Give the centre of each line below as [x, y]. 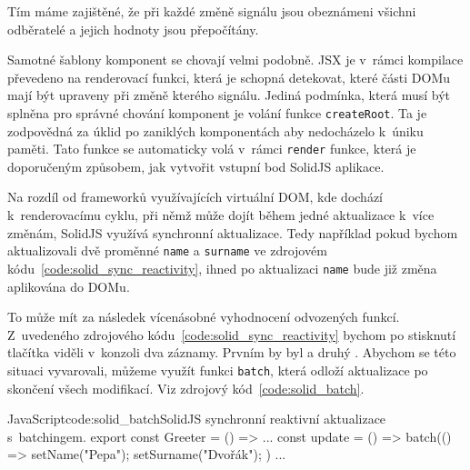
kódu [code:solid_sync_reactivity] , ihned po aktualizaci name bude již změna [222, 268]
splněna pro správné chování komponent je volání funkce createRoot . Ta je [217, 112]
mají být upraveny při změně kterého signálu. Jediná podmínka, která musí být [229, 95]
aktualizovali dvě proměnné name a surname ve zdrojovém [167, 250]
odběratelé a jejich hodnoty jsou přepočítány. [133, 29]
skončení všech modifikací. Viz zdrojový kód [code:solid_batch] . [186, 388]
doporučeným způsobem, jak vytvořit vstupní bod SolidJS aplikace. [196, 166]
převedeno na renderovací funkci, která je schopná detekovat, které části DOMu [229, 77]
